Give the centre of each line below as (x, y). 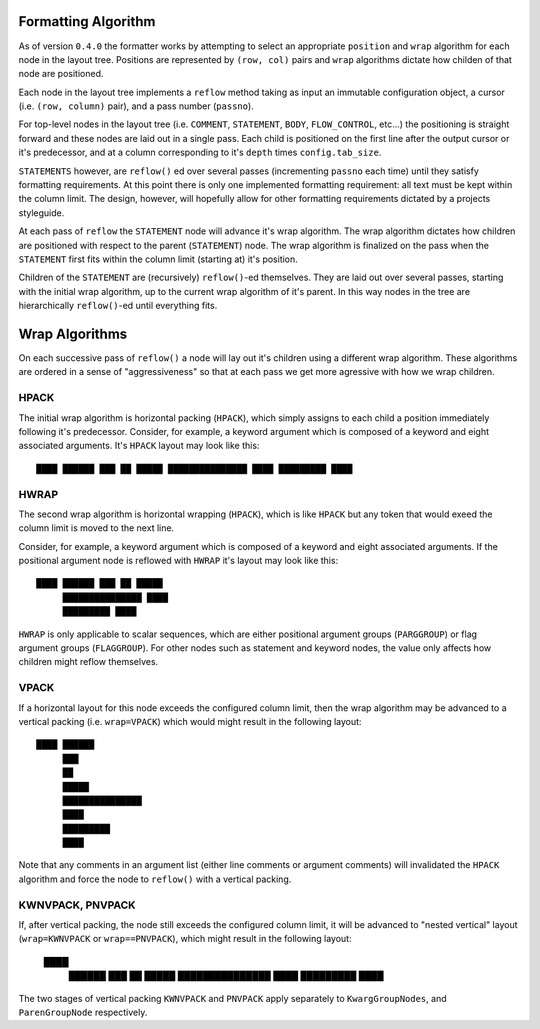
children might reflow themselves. (88, 662)
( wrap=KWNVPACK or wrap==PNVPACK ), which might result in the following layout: (185, 939)
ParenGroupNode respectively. (83, 1012)
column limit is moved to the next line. (96, 528)
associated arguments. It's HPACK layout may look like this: (139, 446)
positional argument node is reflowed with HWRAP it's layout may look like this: (178, 561)
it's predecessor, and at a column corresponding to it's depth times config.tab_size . (200, 152)
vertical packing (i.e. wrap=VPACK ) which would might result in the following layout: (190, 721)
